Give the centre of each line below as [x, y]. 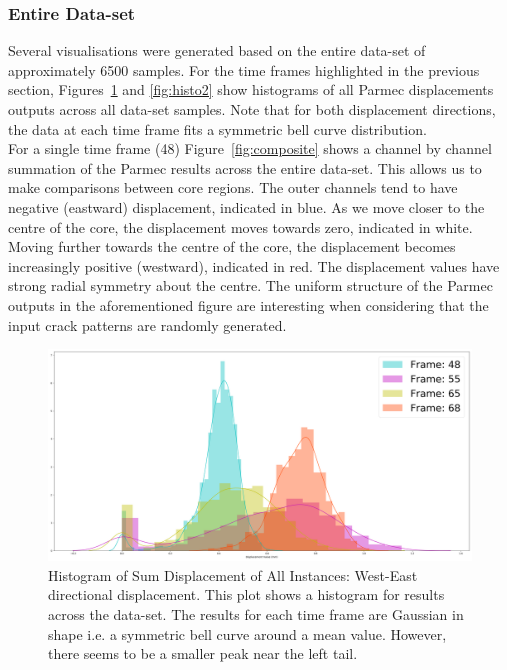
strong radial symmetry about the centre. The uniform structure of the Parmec [250, 285]
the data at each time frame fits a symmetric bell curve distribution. [217, 128]
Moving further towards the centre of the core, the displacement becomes [232, 246]
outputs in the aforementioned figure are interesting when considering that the [248, 304]
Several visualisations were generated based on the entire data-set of [217, 50]
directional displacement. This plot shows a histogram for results [246, 594]
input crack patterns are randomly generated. [147, 324]
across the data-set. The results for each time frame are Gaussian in [256, 613]
